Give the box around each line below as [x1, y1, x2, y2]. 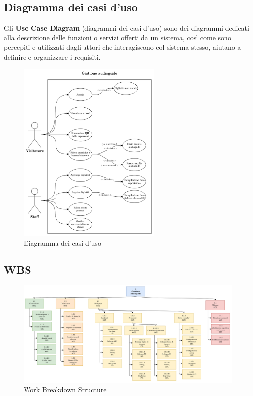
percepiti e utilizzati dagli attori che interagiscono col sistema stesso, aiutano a [4, 42, 241, 52]
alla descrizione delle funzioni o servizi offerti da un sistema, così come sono [4, 32, 231, 42]
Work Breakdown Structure [24, 384, 107, 395]
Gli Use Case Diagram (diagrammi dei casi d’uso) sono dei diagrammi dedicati [4, 23, 249, 33]
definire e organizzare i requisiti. [4, 51, 101, 62]
